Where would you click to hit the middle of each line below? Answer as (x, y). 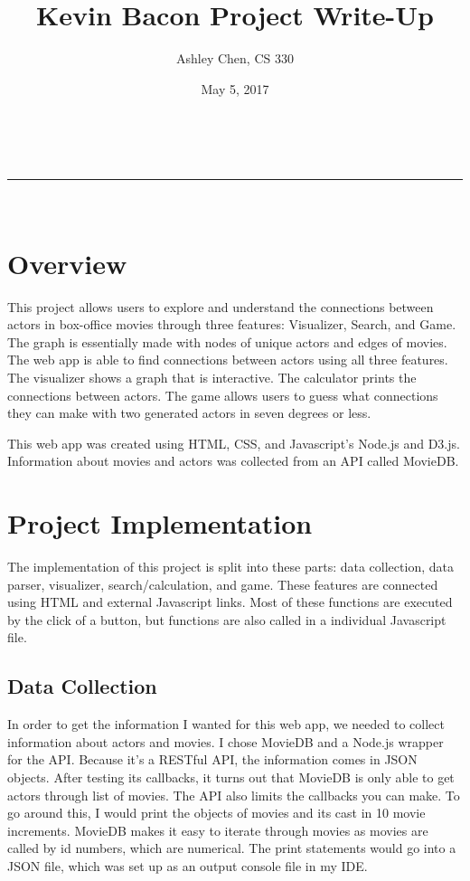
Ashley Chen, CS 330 (235, 58)
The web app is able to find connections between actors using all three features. (228, 360)
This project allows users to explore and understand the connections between (221, 306)
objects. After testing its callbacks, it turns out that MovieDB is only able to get (231, 777)
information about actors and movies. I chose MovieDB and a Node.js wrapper (226, 741)
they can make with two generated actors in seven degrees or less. (189, 413)
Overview (67, 263)
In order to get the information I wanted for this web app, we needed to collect (226, 724)
